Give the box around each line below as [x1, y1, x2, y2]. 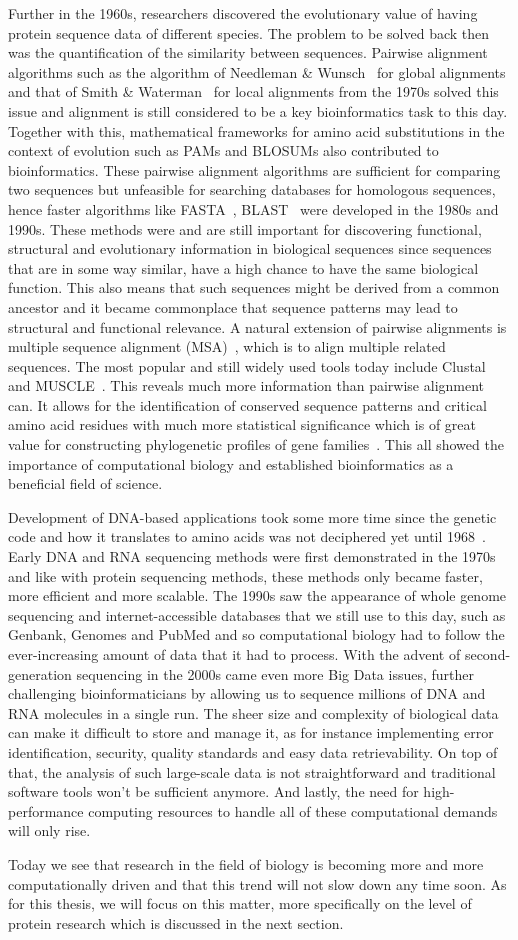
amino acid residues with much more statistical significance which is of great [8, 414, 476, 435]
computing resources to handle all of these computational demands [88, 800, 498, 821]
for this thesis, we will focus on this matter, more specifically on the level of [8, 893, 472, 914]
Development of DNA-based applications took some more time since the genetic [8, 506, 497, 527]
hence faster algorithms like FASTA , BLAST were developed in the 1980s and [8, 198, 499, 219]
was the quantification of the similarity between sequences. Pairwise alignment [8, 42, 488, 63]
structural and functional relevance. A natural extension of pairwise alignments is [8, 316, 507, 337]
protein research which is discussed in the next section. [8, 912, 344, 933]
